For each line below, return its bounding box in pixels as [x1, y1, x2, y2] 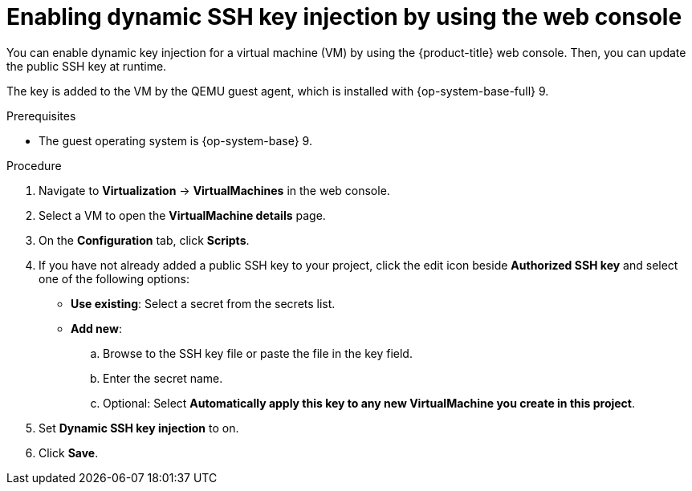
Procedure [6, 158, 62, 172]
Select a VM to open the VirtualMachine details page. [39, 208, 326, 222]
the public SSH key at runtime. [6, 59, 167, 73]
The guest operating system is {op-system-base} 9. [39, 133, 312, 148]
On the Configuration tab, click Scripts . [39, 233, 250, 247]
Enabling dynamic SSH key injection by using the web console [6, 3, 682, 30]
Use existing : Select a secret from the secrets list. [71, 296, 336, 310]
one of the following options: [39, 271, 189, 286]
